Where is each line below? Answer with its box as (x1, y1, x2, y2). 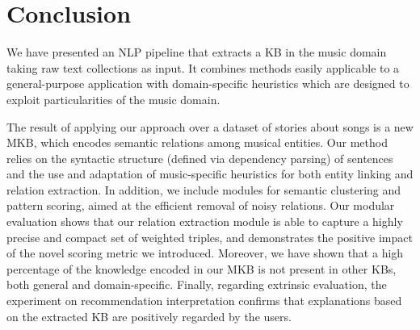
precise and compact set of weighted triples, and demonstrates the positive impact (6, 228, 413, 245)
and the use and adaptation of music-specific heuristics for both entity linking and (6, 165, 414, 182)
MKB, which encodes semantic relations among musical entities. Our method (6, 134, 388, 151)
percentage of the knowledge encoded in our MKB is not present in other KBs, (6, 260, 397, 277)
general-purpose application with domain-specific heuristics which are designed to (6, 75, 409, 92)
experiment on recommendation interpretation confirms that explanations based (6, 292, 402, 309)
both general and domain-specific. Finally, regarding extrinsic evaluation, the (6, 276, 387, 293)
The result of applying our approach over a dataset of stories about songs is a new (6, 118, 414, 135)
